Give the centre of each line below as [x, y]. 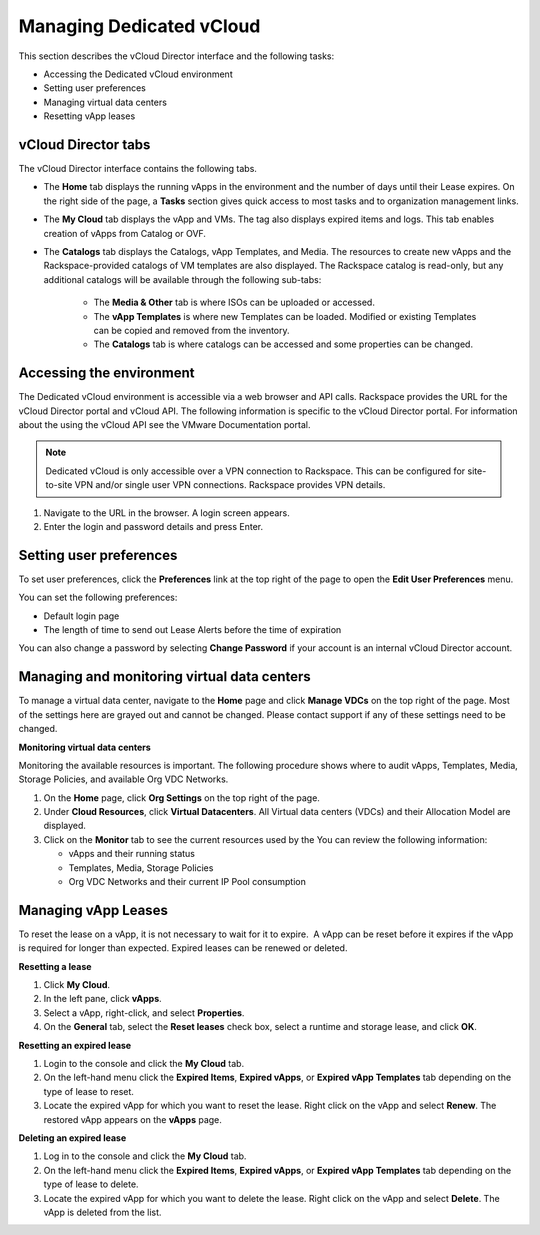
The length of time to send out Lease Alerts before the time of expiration [192, 630]
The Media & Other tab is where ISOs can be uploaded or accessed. [234, 302]
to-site [59, 485]
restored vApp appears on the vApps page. [132, 1119]
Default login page [81, 616]
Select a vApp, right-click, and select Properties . [144, 1012]
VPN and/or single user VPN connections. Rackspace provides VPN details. [230, 485]
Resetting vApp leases [89, 116]
